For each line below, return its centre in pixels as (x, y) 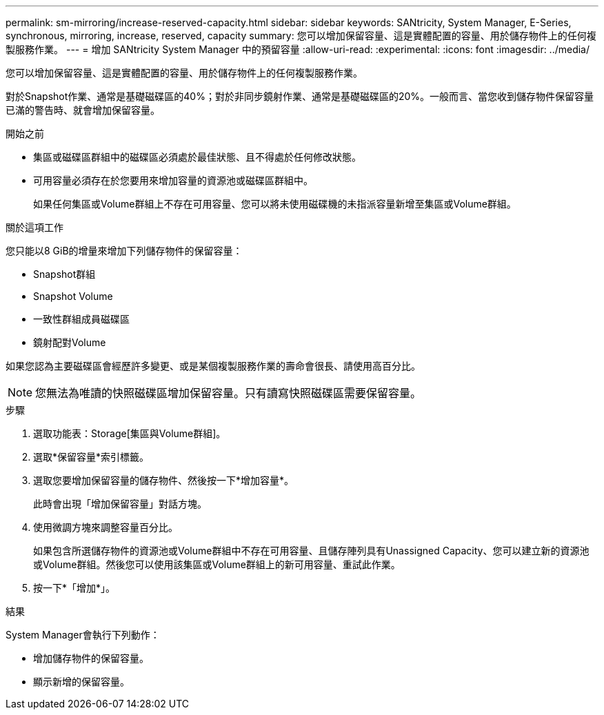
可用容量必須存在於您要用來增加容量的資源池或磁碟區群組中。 (173, 180)
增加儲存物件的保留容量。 (91, 658)
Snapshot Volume (73, 296)
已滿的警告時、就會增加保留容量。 (83, 110)
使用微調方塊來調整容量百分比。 (105, 527)
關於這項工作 (34, 227)
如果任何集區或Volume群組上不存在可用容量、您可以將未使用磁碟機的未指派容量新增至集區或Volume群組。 (275, 204)
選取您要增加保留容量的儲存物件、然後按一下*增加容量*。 (164, 480)
